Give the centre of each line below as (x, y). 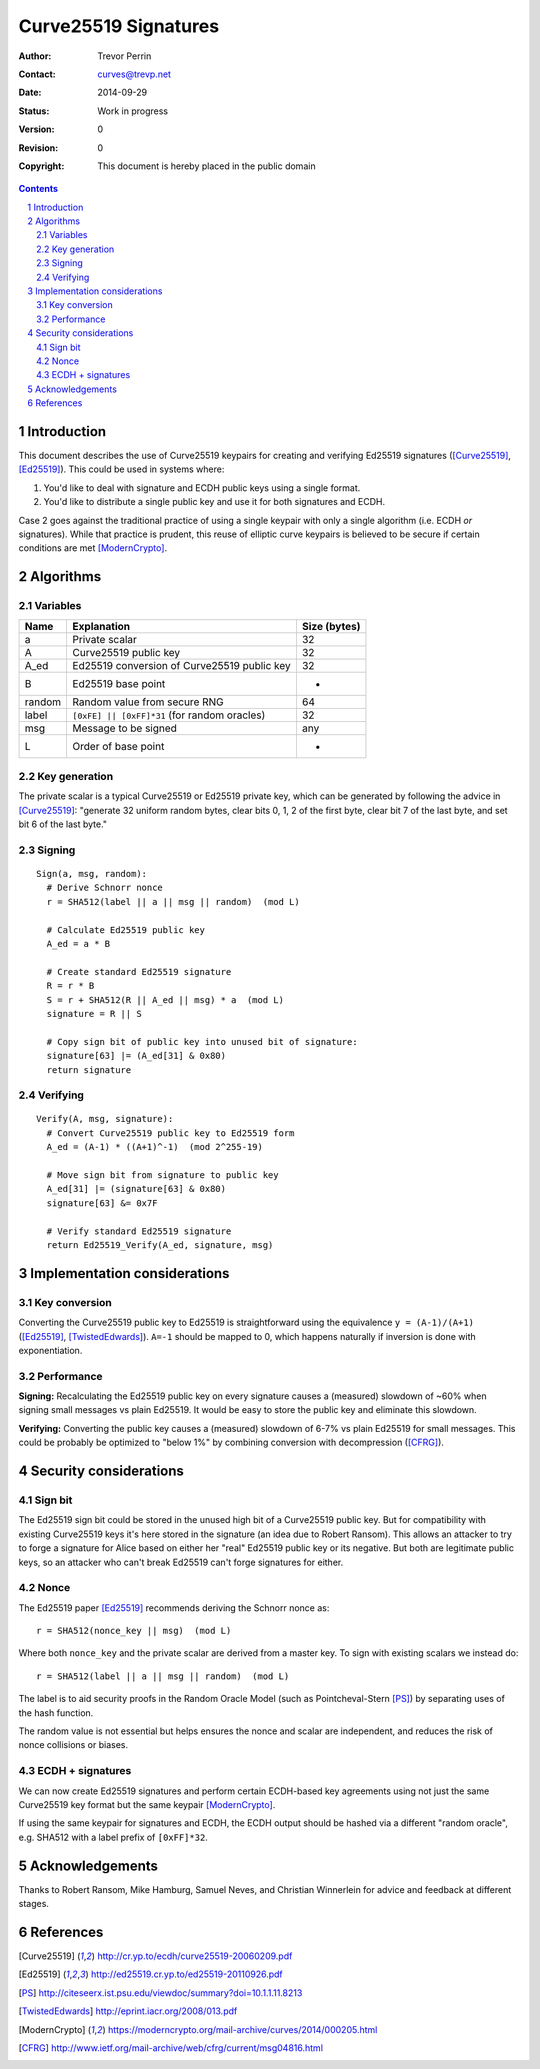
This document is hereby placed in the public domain (206, 166)
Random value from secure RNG (148, 702)
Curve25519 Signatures (119, 26)
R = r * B (70, 986)
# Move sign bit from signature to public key (162, 1175)
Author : (35, 56)
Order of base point (118, 746)
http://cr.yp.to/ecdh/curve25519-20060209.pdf (194, 1956)
